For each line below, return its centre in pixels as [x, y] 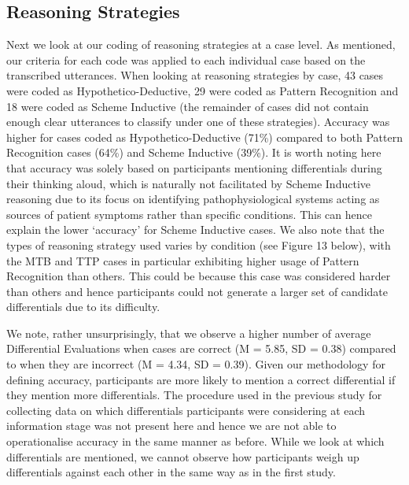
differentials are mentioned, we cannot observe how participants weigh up [183, 456]
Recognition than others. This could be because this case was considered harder [199, 276]
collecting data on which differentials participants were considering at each [186, 410]
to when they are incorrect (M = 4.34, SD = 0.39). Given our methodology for [196, 364]
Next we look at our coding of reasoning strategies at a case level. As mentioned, [201, 44]
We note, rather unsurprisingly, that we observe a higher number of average [189, 333]
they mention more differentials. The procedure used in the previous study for [194, 395]
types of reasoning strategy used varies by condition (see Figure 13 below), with [199, 244]
